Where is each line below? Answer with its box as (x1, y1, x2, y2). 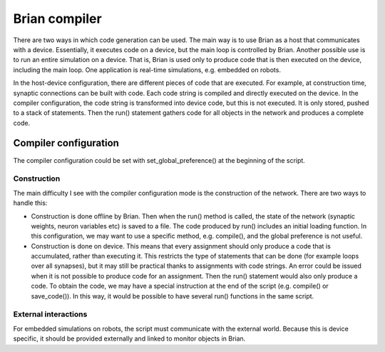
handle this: (13, 198, 48, 207)
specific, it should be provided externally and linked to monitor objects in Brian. (13, 334, 246, 343)
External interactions (13, 309, 88, 319)
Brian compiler (13, 11, 103, 26)
